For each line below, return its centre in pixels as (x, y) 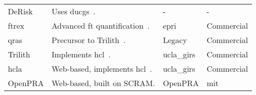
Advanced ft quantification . (101, 25)
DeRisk (21, 11)
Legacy (175, 40)
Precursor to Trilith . (88, 40)
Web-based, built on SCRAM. (103, 83)
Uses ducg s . (74, 11)
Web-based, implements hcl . (102, 69)
